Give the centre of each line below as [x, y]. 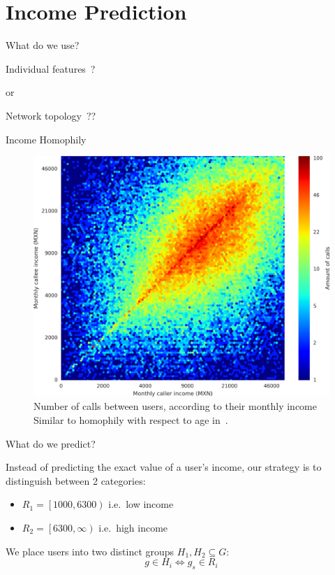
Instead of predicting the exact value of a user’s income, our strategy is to [164, 467]
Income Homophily [46, 139]
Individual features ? [51, 68]
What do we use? [43, 45]
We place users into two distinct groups [90, 551]
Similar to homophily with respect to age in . [131, 419]
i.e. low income [141, 504]
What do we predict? [51, 443]
